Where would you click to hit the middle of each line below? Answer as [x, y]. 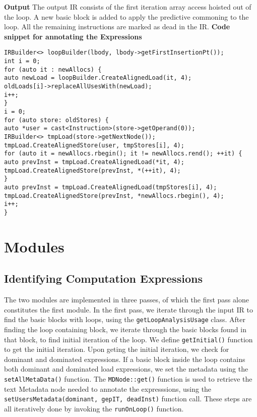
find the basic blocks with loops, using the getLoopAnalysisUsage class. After [125, 319]
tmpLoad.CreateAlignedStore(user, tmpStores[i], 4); [94, 145]
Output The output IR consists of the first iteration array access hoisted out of [128, 7]
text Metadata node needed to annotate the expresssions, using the [108, 388]
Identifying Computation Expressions [103, 278]
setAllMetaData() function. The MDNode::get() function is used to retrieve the [128, 378]
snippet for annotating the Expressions [73, 36]
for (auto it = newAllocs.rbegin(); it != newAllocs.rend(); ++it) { [123, 154]
